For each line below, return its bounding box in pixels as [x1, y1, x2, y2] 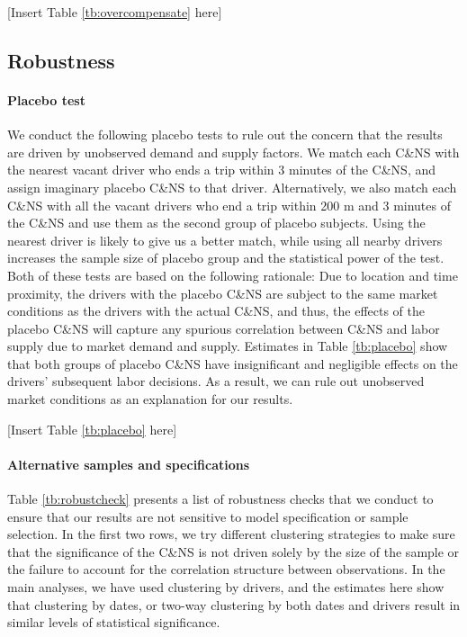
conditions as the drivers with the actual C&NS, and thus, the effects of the [7, 301, 426, 320]
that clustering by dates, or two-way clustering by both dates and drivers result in [7, 595, 461, 614]
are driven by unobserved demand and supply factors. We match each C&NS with [7, 142, 460, 161]
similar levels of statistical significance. [7, 613, 220, 632]
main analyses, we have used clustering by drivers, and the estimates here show [7, 578, 445, 597]
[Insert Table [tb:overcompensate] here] [7, 3, 222, 21]
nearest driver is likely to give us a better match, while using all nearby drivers [7, 230, 443, 249]
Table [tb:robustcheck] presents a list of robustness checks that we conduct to [7, 489, 434, 508]
